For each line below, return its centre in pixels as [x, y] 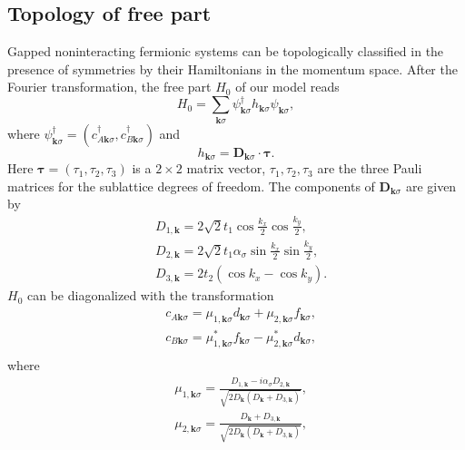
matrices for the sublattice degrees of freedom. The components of [191, 186]
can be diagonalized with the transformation [150, 295]
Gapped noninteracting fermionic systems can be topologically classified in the [226, 51]
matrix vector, [226, 168]
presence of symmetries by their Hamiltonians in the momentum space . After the [232, 68]
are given [431, 186]
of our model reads [287, 87]
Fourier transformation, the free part [109, 87]
